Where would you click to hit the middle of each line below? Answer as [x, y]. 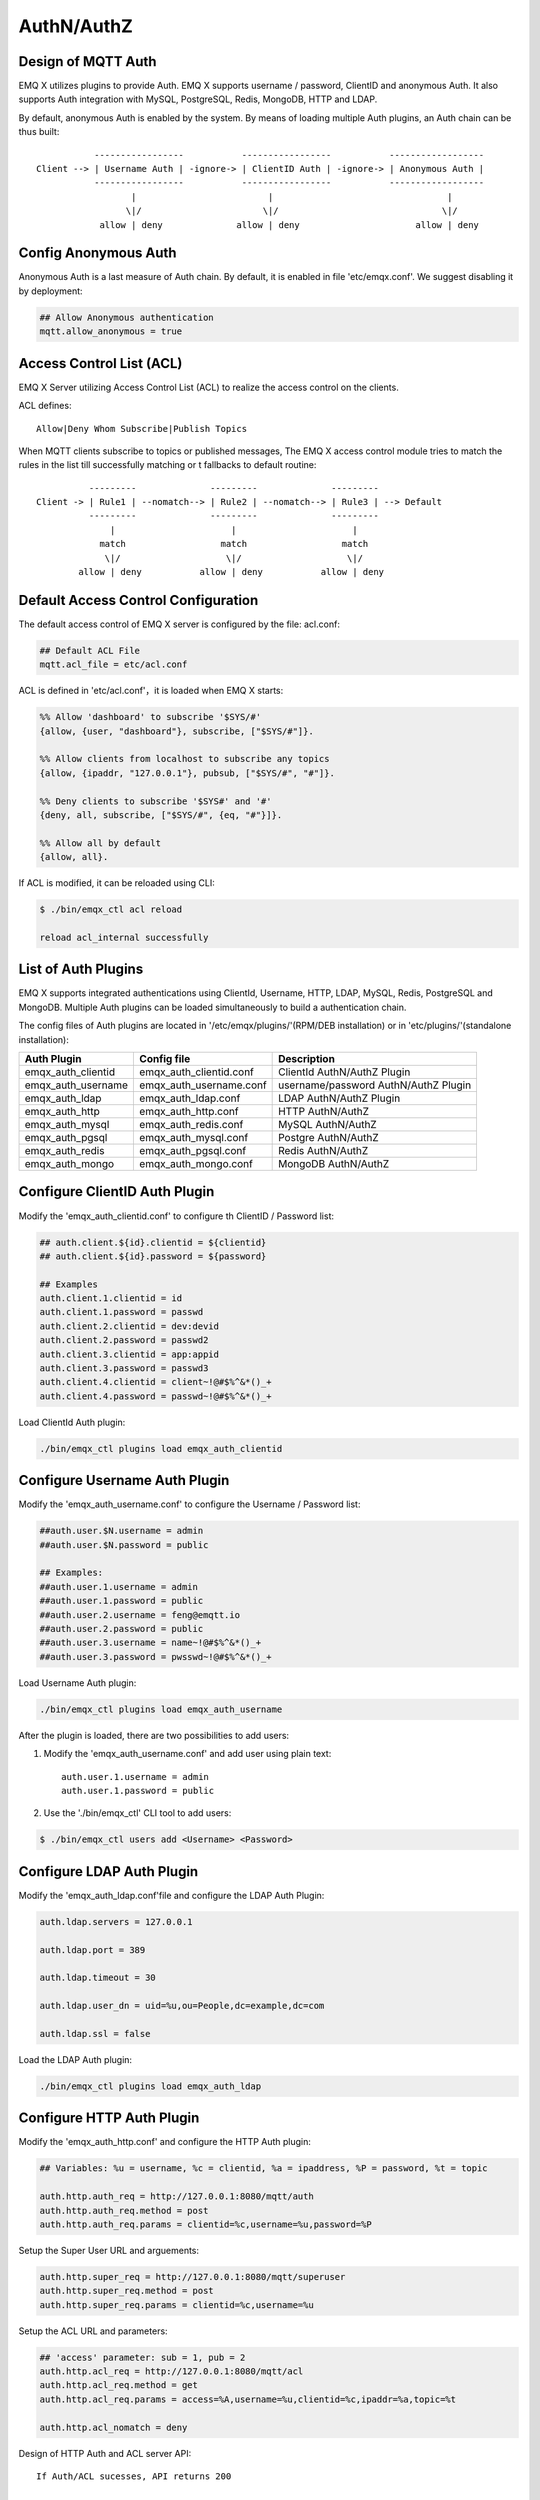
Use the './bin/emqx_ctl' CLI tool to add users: [137, 1813]
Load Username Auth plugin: [77, 1682]
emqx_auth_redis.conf [191, 1125]
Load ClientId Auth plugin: [72, 1422]
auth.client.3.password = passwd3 [124, 1368]
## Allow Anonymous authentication [126, 317]
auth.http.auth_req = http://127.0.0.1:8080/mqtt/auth [176, 2196]
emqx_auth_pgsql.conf [193, 1151]
